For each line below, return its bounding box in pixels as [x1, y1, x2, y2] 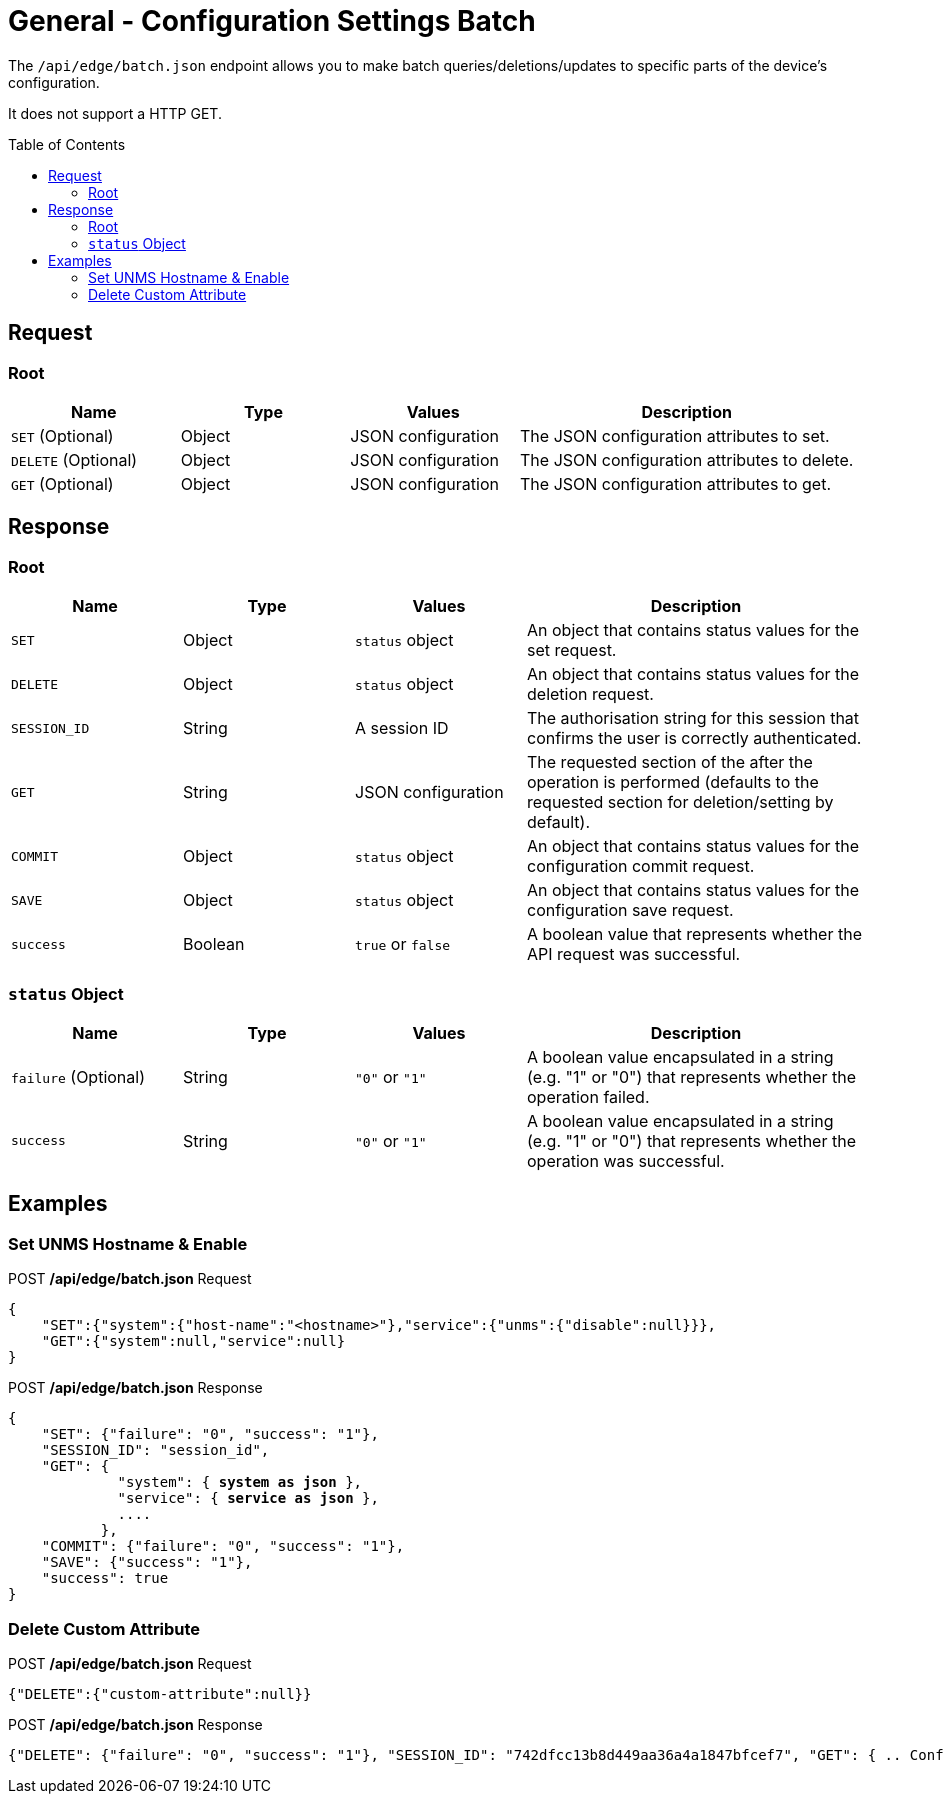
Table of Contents [8, 135, 126, 153]
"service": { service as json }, [117, 1490, 379, 1507]
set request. [527, 640, 617, 661]
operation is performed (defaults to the [527, 772, 819, 793]
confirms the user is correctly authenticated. [527, 728, 862, 749]
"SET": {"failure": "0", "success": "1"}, [41, 1426, 379, 1443]
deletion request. [527, 684, 654, 705]
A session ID [355, 718, 449, 739]
